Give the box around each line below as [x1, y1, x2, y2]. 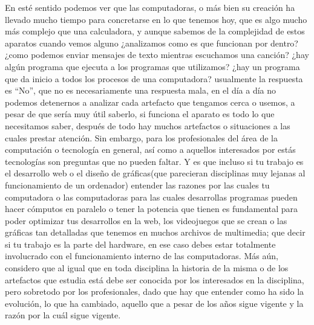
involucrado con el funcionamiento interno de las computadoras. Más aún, [5, 249, 278, 262]
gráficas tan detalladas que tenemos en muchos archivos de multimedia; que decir [5, 226, 306, 239]
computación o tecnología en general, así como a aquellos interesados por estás [5, 143, 296, 156]
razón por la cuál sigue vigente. [5, 309, 121, 321]
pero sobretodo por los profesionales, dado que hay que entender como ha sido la [5, 285, 304, 298]
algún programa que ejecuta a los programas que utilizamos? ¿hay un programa [5, 60, 300, 72]
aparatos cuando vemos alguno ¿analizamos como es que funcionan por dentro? [5, 36, 298, 49]
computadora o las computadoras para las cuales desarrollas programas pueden [5, 190, 298, 203]
